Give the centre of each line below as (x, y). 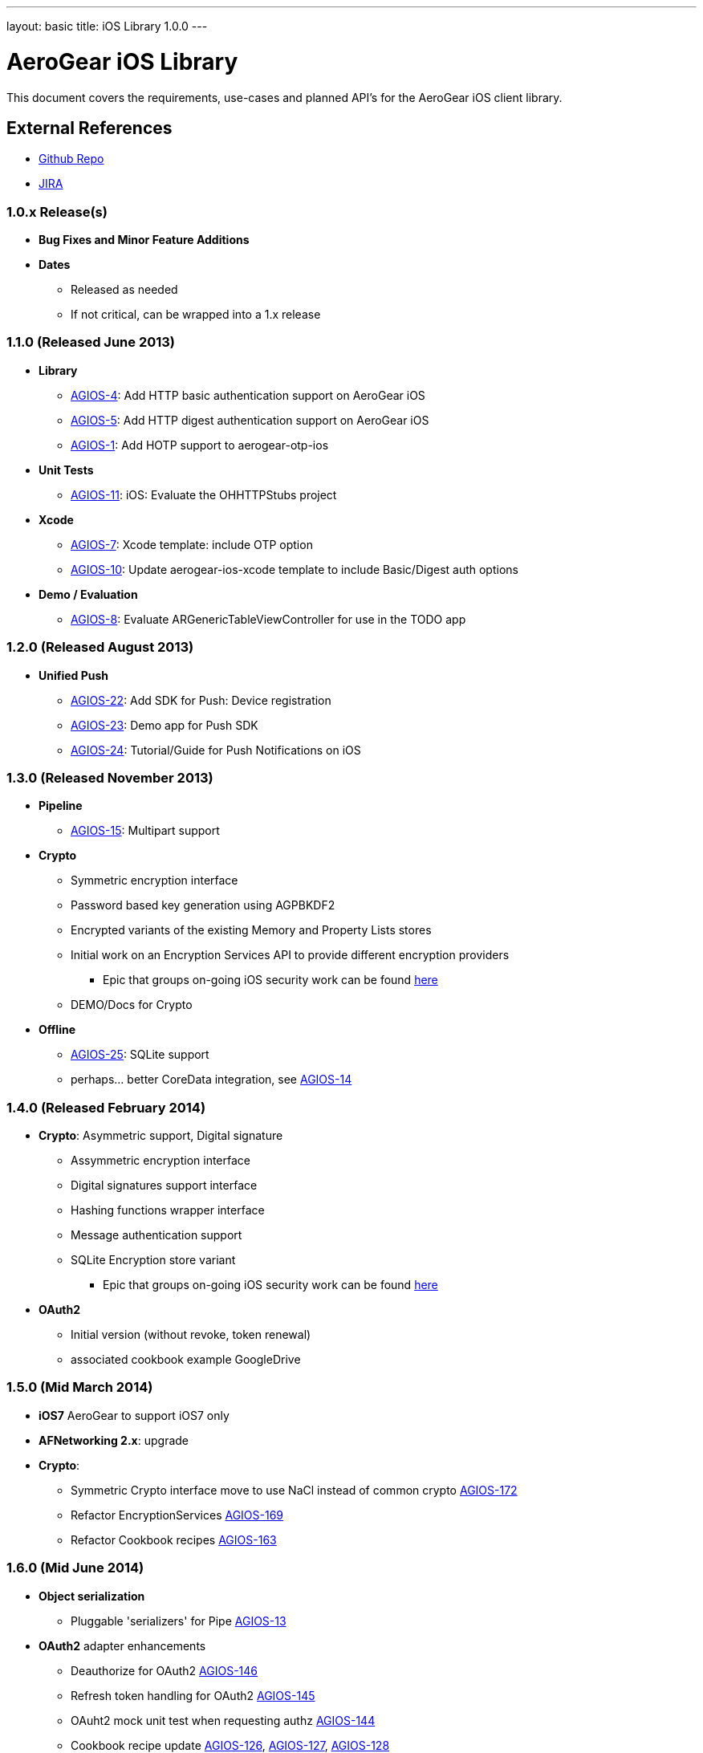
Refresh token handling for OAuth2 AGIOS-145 (193, 1695)
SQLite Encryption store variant (153, 1260)
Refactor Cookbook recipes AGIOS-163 (174, 1539)
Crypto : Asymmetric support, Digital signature (161, 1136)
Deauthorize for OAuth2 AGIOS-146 (165, 1670)
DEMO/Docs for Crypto (132, 1005)
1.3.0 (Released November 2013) (110, 777)
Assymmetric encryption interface (161, 1161)
